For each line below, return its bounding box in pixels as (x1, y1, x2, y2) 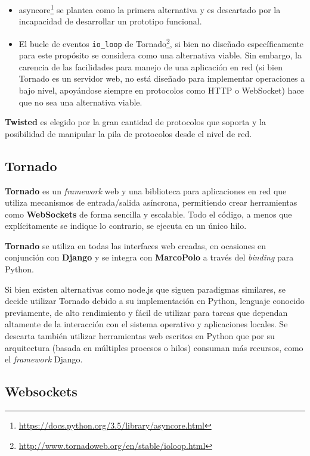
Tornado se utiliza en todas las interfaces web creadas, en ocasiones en (5, 239, 266, 252)
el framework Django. (5, 353, 83, 365)
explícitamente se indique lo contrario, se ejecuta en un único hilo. (5, 219, 247, 232)
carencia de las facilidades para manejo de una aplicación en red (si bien (18, 60, 283, 73)
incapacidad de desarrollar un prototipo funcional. (18, 15, 202, 27)
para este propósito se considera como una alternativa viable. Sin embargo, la (18, 49, 302, 61)
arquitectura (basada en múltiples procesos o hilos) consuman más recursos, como (5, 341, 303, 353)
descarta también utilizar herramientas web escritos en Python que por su (5, 330, 275, 342)
